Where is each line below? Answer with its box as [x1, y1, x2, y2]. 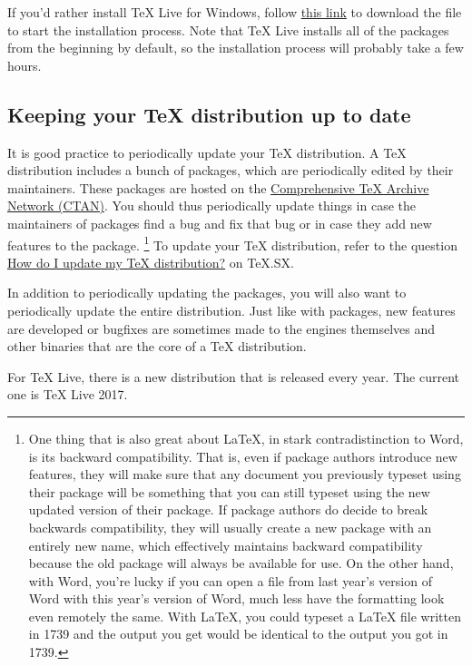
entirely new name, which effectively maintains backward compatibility [28, 535, 423, 554]
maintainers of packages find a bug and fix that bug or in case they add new [7, 213, 432, 232]
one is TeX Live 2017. [7, 385, 128, 404]
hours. [7, 55, 42, 74]
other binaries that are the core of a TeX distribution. [7, 337, 307, 356]
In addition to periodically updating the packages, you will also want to [7, 283, 407, 302]
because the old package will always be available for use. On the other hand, [28, 553, 454, 573]
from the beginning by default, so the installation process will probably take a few [7, 38, 464, 57]
